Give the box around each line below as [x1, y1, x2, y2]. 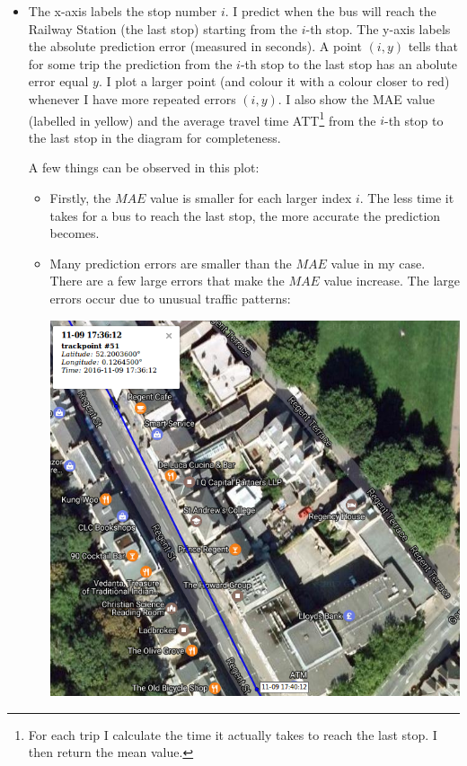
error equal [28, 72, 89, 91]
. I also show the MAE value [278, 89, 435, 108]
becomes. [49, 224, 100, 242]
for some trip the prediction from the [28, 54, 233, 73]
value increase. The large [323, 271, 460, 290]
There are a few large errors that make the [49, 271, 285, 290]
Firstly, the [49, 189, 111, 207]
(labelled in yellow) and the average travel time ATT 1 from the [28, 108, 376, 129]
